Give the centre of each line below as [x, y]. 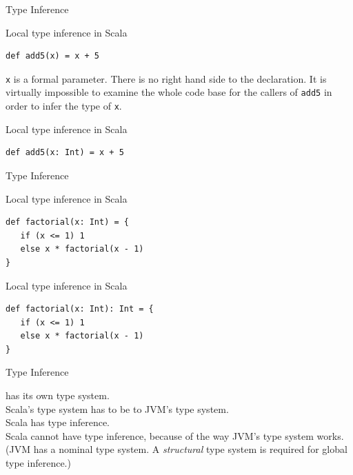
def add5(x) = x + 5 [53, 56]
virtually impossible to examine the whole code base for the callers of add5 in [169, 92]
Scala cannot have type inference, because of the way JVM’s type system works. [175, 435]
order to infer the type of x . [64, 106]
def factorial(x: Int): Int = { [80, 309]
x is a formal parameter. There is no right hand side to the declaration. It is [166, 78]
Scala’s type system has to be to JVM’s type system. [117, 408]
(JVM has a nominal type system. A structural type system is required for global [176, 449]
